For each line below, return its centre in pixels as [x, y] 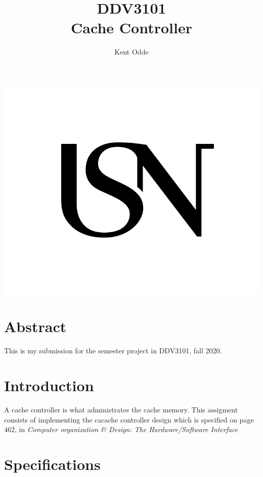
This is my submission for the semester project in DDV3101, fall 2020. [113, 351]
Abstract [35, 326]
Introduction [49, 385]
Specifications [52, 464]
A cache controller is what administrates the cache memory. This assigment [121, 410]
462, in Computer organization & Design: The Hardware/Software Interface [121, 429]
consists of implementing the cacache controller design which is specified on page [129, 419]
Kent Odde [131, 52]
